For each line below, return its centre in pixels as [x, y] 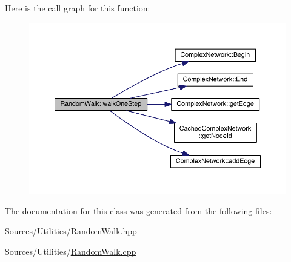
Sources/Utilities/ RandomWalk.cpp [71, 251]
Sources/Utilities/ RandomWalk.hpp [71, 231]
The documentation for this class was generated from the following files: [139, 210]
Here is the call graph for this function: [78, 8]
